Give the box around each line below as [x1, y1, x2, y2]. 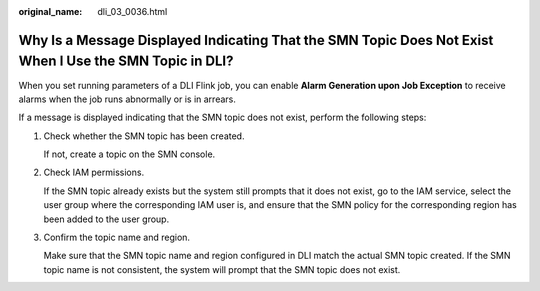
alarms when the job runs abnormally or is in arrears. [18, 93, 237, 105]
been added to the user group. [43, 213, 170, 225]
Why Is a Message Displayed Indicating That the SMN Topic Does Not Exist [18, 31, 494, 49]
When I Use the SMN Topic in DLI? [18, 53, 234, 70]
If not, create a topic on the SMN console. [43, 148, 216, 160]
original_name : [18, 6, 83, 17]
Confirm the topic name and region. [43, 231, 190, 244]
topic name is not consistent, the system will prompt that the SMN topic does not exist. [43, 263, 401, 275]
